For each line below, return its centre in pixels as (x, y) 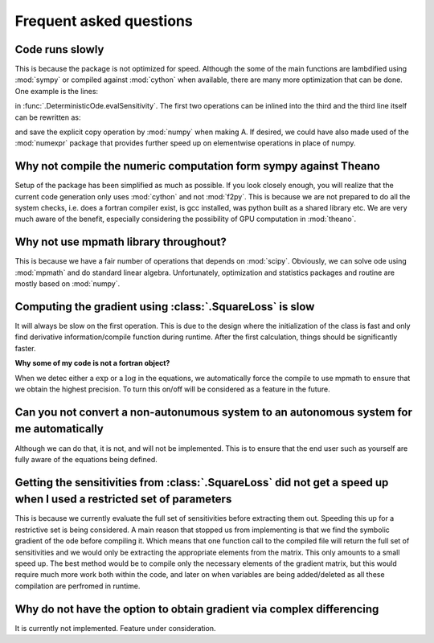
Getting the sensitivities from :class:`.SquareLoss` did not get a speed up (202, 482)
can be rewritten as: (48, 117)
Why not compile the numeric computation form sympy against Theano (198, 166)
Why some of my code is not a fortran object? (92, 363)
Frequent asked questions (104, 21)
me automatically (59, 429)
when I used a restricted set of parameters (123, 500)
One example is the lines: (57, 91)
